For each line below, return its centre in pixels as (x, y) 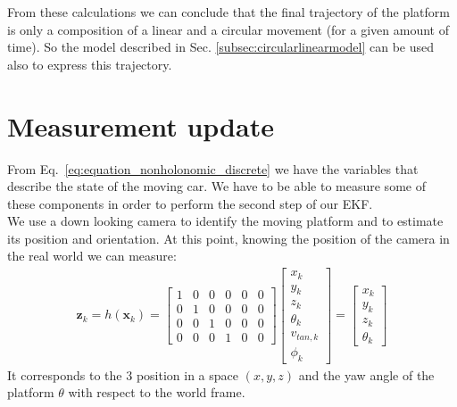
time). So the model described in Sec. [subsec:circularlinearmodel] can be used (221, 47)
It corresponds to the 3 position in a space (123, 374)
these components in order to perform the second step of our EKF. (190, 203)
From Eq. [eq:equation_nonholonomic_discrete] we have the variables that (213, 168)
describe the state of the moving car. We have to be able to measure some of (216, 186)
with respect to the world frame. (157, 392)
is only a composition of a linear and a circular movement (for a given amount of (228, 29)
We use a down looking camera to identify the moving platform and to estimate (225, 221)
